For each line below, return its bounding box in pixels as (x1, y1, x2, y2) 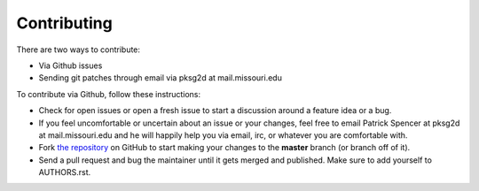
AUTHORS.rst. (38, 167, 91, 178)
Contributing (16, 13, 113, 33)
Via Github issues (38, 60, 103, 71)
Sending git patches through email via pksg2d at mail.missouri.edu (38, 73, 283, 83)
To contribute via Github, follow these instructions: (16, 88, 201, 99)
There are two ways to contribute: (16, 44, 141, 55)
